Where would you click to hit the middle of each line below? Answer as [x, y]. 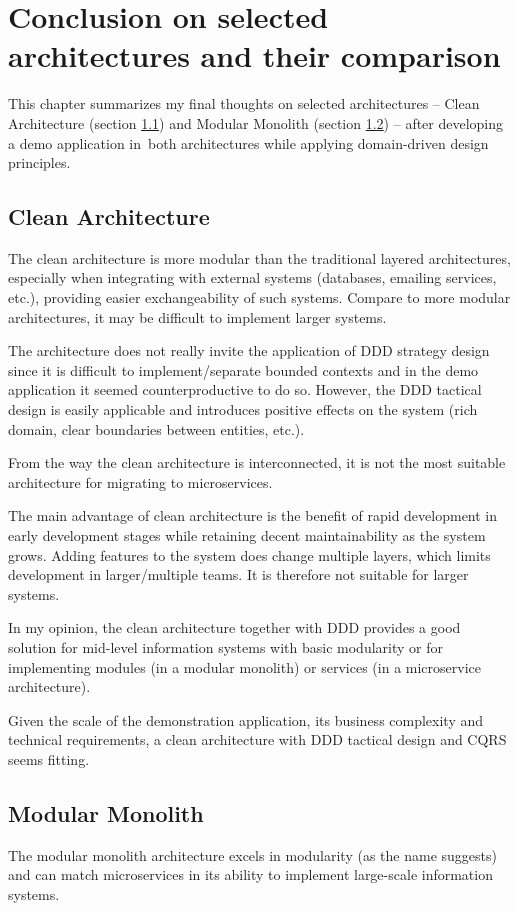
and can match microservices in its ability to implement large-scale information [250, 874]
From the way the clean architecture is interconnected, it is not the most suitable [257, 462]
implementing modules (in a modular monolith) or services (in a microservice [244, 666]
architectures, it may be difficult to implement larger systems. [197, 316]
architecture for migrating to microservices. [140, 481]
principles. [39, 162]
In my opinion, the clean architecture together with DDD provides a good [234, 627]
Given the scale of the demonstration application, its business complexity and [246, 719]
